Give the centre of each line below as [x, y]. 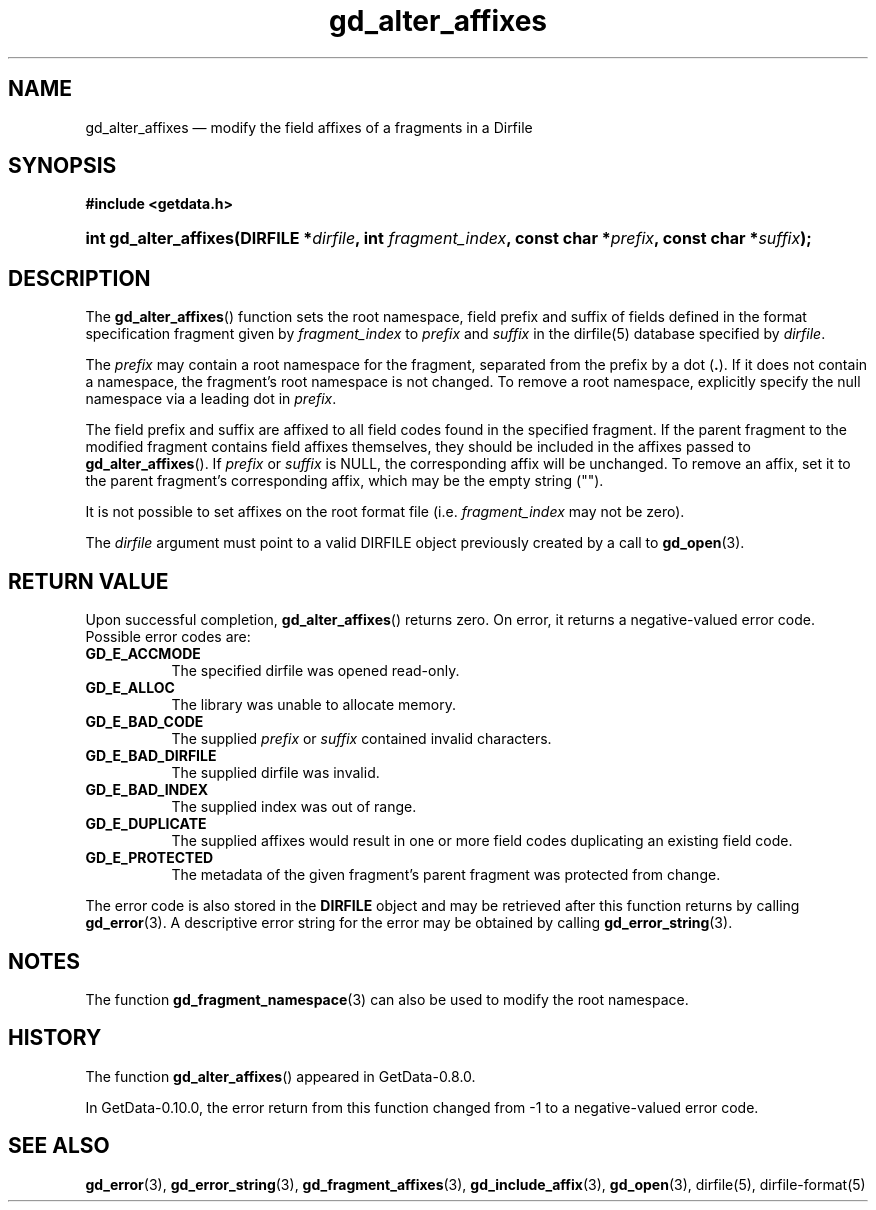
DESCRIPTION [79, 278]
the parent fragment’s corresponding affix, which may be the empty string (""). [344, 481]
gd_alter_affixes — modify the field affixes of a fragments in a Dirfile [309, 127]
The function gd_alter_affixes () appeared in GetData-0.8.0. [280, 1076]
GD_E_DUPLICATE [146, 824]
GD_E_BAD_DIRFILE [151, 756]
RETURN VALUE [88, 581]
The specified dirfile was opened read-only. [315, 671]
